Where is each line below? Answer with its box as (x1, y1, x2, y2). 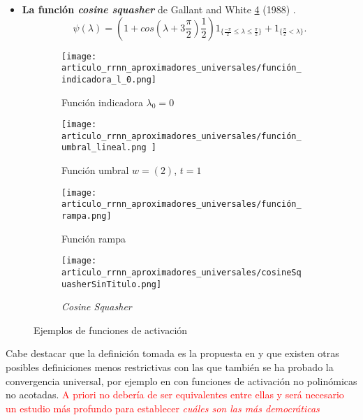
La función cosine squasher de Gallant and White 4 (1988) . (22, 2, 296, 16)
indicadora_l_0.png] (61, 74, 157, 85)
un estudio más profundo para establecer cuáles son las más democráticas (6, 400, 320, 415)
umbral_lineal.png (61, 143, 147, 153)
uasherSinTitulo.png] (61, 279, 162, 289)
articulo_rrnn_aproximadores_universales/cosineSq (61, 267, 302, 277)
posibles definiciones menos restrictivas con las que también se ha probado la (6, 360, 334, 375)
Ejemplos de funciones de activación (34, 322, 188, 337)
